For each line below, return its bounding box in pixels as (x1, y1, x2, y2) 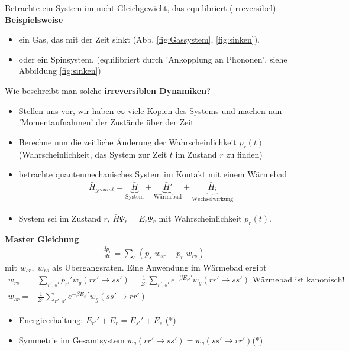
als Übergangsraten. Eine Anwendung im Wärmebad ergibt (52, 261, 267, 273)
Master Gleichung (5, 232, 79, 245)
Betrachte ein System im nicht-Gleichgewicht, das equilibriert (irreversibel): (5, 2, 279, 14)
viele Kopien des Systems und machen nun (127, 104, 282, 116)
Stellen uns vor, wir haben (18, 104, 114, 116)
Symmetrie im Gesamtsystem (18, 333, 125, 346)
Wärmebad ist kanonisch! (252, 276, 345, 285)
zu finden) (226, 148, 263, 160)
